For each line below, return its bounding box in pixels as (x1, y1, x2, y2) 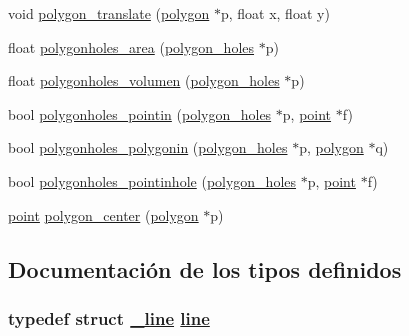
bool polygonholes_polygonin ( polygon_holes (8, 137, 288, 158)
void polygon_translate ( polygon (8, 3, 210, 23)
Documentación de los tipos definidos (8, 253, 402, 284)
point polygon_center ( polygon (8, 204, 199, 225)
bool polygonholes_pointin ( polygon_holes (8, 103, 272, 124)
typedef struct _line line (8, 305, 210, 330)
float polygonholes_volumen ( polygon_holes (8, 70, 280, 91)
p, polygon (299, 137, 364, 158)
